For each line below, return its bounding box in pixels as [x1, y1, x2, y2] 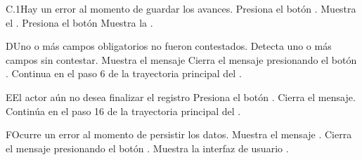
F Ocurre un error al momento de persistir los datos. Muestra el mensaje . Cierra [6, 127, 352, 142]
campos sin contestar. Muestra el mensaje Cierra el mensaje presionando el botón [6, 52, 357, 67]
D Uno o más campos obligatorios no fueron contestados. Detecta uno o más [6, 39, 332, 53]
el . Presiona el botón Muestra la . [6, 15, 153, 29]
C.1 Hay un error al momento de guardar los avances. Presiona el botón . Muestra [6, 1, 356, 15]
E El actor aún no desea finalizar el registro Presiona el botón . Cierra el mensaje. [6, 89, 356, 104]
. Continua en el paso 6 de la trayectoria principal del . [6, 66, 242, 81]
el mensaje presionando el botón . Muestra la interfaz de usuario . [6, 140, 289, 155]
